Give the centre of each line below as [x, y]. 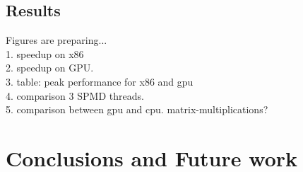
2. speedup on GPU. [50, 68]
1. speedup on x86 [45, 53]
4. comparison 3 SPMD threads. [75, 95]
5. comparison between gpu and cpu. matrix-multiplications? [137, 109]
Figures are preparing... [57, 40]
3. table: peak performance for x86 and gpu [100, 81]
